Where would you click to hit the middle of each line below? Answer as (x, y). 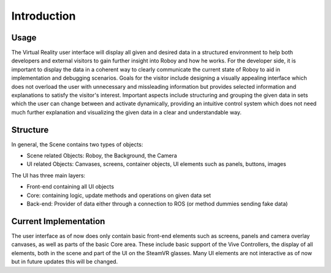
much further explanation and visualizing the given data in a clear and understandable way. (127, 112)
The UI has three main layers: (48, 175)
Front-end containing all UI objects (70, 187)
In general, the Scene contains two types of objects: (77, 144)
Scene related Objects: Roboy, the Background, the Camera (102, 155)
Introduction (44, 16)
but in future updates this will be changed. (65, 262)
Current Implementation (58, 221)
